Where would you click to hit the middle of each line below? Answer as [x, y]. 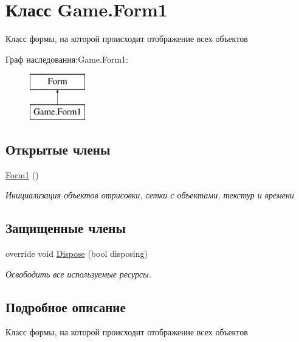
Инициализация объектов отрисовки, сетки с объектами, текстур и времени [150, 195]
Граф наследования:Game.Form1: [67, 59]
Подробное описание [66, 306]
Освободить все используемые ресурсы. [79, 274]
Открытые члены [58, 149]
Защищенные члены [66, 228]
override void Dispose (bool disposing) [77, 253]
